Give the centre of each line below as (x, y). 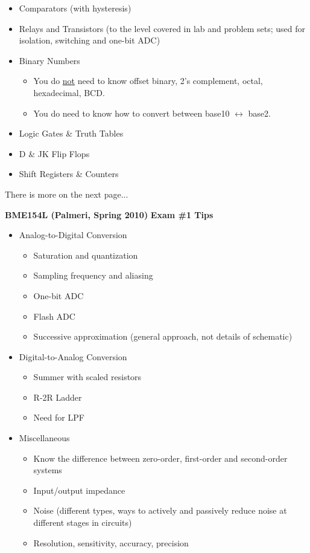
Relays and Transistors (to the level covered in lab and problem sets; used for (162, 28)
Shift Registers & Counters (69, 174)
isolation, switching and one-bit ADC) (90, 40)
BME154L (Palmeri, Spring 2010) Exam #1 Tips (109, 214)
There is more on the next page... (67, 194)
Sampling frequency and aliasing (93, 275)
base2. (259, 113)
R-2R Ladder (58, 397)
